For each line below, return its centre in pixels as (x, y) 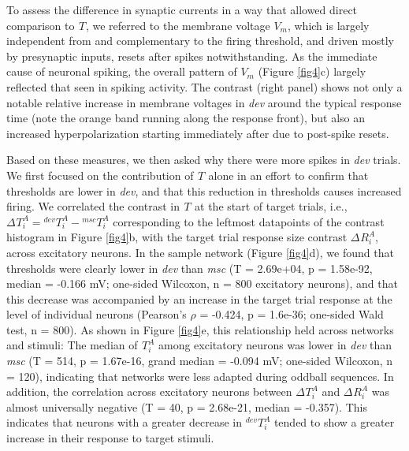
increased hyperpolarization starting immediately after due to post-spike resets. (198, 133)
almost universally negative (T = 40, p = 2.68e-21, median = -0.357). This (187, 406)
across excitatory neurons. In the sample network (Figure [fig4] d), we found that (200, 252)
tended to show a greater (334, 422)
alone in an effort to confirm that (288, 175)
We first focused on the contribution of (100, 175)
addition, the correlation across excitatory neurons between (149, 391)
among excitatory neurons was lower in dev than (275, 345)
